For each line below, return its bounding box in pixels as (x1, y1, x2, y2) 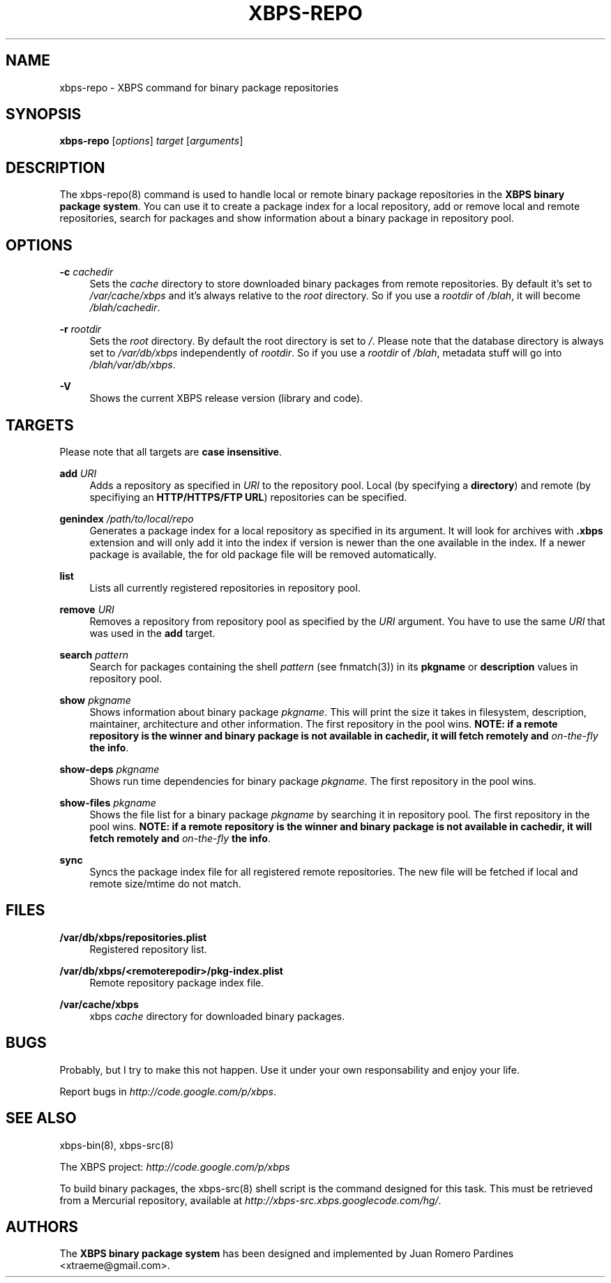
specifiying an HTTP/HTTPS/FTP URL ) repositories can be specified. (89, 490, 407, 503)
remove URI (59, 603, 114, 615)
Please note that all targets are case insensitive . (59, 445, 282, 458)
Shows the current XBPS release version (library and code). (89, 392, 363, 405)
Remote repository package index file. (89, 976, 264, 989)
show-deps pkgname (59, 763, 160, 775)
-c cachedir (59, 266, 114, 278)
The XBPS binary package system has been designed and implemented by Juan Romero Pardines (59, 1247, 514, 1260)
